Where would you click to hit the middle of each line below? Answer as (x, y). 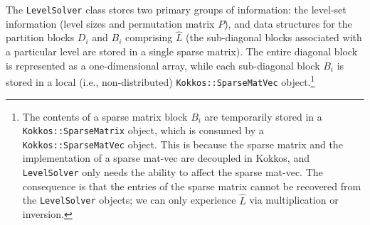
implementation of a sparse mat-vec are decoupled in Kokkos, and (166, 158)
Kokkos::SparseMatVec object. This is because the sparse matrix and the (183, 144)
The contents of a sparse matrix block (105, 116)
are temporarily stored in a (263, 116)
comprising (149, 37)
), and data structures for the (288, 23)
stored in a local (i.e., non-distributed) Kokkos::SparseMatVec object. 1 (160, 81)
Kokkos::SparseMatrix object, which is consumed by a (143, 130)
